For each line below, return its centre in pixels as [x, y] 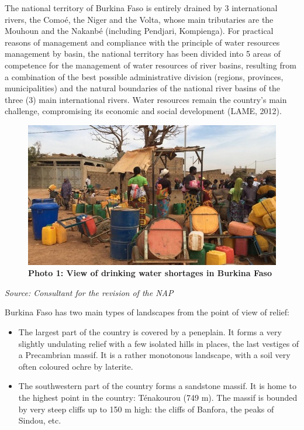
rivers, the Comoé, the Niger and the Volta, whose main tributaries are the [139, 19]
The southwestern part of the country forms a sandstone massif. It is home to [157, 386]
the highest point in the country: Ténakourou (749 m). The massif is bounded [158, 397]
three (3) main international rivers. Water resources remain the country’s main [146, 99]
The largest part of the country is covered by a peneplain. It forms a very [150, 331]
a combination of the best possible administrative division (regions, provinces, [144, 76]
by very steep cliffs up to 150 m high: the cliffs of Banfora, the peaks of [146, 409]
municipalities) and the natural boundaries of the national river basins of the [143, 88]
